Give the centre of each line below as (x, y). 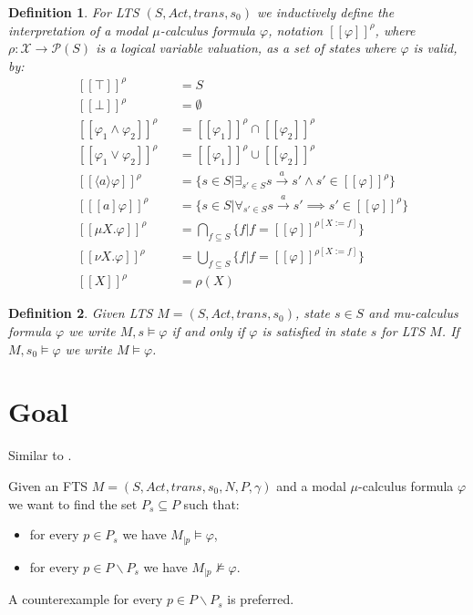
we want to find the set (73, 503)
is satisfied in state (314, 331)
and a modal (311, 485)
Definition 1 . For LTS (74, 12)
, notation (296, 30)
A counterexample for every (86, 599)
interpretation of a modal (78, 30)
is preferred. (261, 599)
